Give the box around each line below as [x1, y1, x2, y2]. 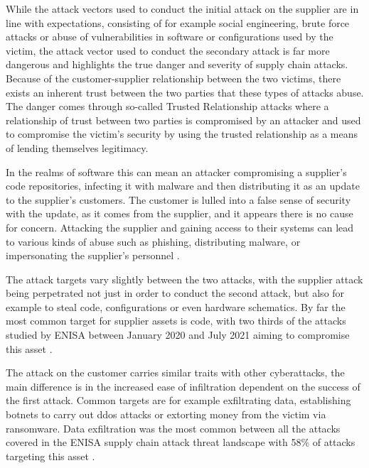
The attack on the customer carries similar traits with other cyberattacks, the [6, 365, 345, 380]
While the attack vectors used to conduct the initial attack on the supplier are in [6, 1, 359, 16]
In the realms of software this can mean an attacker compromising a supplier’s [6, 164, 347, 179]
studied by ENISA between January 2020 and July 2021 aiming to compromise [6, 327, 350, 342]
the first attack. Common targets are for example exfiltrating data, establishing [6, 393, 351, 408]
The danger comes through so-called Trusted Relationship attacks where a [6, 99, 329, 114]
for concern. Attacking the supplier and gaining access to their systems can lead [6, 219, 354, 234]
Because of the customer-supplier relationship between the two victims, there [6, 70, 341, 85]
